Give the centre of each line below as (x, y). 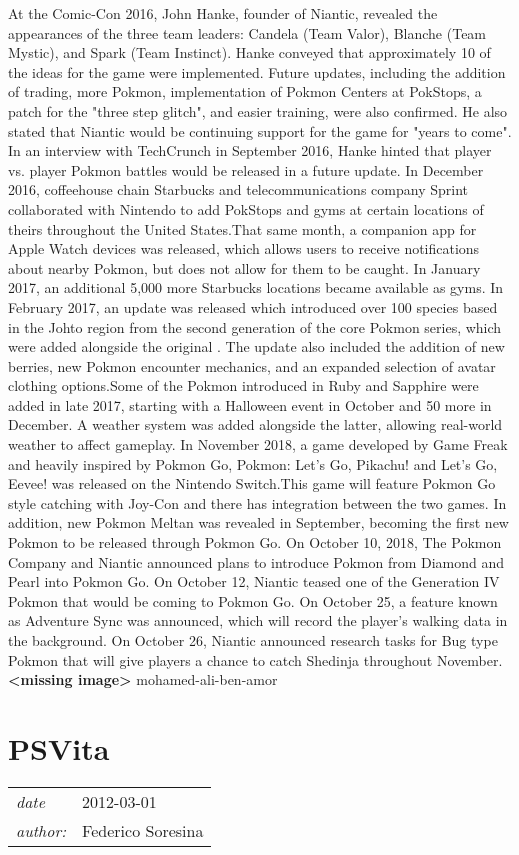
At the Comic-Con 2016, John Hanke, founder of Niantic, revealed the (223, 13)
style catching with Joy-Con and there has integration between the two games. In (257, 502)
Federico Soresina (143, 830)
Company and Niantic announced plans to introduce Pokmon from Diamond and (256, 561)
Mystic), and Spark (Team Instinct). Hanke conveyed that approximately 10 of (249, 52)
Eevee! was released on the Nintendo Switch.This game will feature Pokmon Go (252, 483)
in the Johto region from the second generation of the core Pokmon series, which (255, 326)
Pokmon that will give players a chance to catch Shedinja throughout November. (255, 659)
